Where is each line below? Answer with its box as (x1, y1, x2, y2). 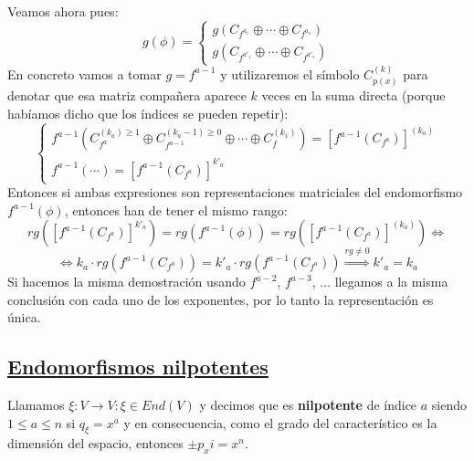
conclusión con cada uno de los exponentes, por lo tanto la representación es (7, 289, 434, 309)
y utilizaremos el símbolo (220, 64, 360, 83)
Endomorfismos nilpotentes (7, 352, 269, 381)
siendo (431, 395, 468, 414)
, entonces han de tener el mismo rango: (64, 200, 288, 219)
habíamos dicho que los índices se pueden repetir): (7, 103, 289, 122)
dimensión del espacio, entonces (7, 434, 184, 453)
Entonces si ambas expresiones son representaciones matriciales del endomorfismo (7, 183, 463, 202)
